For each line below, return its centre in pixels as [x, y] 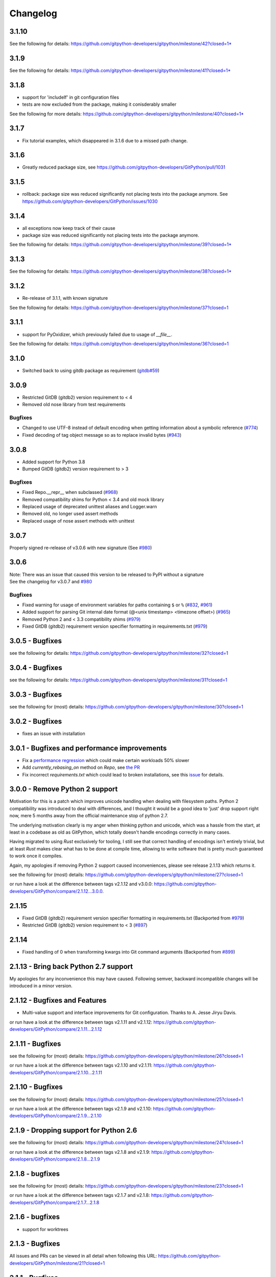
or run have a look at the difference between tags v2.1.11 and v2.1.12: [81, 1022]
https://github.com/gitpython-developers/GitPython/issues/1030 [90, 201]
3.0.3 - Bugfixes [36, 694]
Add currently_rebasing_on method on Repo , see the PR [81, 767]
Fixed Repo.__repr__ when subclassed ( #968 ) [70, 492]
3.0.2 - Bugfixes [36, 721]
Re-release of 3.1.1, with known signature [65, 298]
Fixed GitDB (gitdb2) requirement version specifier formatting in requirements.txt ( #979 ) [115, 626]
